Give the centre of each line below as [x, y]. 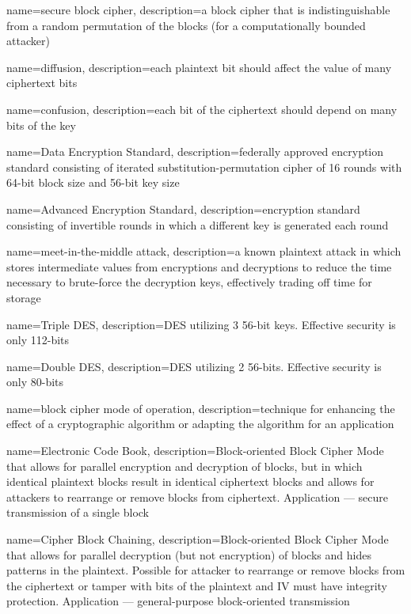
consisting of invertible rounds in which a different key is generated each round [198, 224]
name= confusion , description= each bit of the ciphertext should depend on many [202, 109]
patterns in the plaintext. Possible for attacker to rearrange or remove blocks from [206, 570]
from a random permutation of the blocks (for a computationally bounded [186, 25]
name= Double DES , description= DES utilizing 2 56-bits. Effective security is [194, 366]
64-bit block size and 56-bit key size [93, 182]
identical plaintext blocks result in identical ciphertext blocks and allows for [190, 481]
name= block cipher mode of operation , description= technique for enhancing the [201, 408]
